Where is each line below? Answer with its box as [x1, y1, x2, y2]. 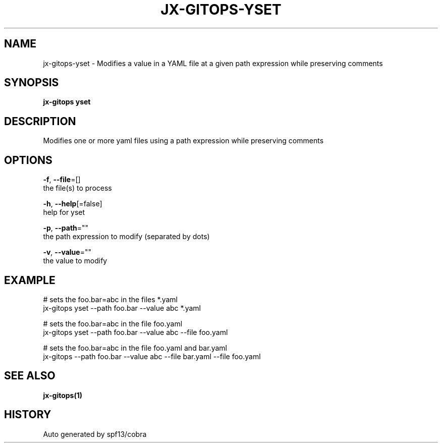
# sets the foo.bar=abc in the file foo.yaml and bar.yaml [43, 343, 227, 352]
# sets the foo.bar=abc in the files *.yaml [43, 295, 178, 304]
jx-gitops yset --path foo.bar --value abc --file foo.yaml [43, 327, 228, 337]
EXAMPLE [4, 273, 56, 287]
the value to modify [43, 256, 107, 265]
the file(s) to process [43, 184, 112, 193]
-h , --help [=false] [43, 199, 102, 208]
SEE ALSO [4, 369, 56, 382]
